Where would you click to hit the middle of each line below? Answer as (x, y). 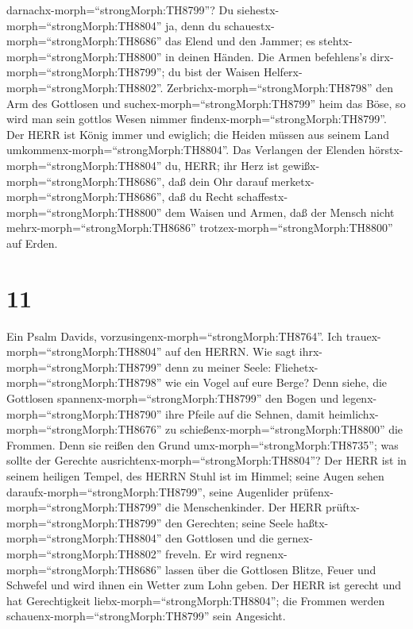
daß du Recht (201, 197)
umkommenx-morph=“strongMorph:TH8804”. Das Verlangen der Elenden (186, 150)
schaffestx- (262, 197)
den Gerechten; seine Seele (230, 522)
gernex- (295, 538)
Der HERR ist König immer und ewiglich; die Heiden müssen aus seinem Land (198, 134)
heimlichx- (353, 413)
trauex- (363, 336)
